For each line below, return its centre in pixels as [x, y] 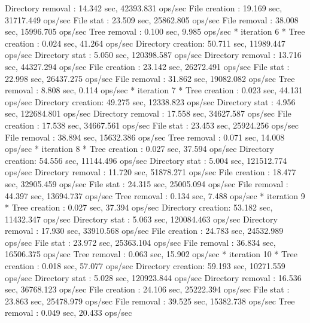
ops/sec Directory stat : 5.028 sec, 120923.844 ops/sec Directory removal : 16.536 [153, 277]
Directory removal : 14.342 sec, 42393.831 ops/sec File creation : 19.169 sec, [144, 8]
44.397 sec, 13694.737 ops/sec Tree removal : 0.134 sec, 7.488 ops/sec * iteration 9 [155, 195]
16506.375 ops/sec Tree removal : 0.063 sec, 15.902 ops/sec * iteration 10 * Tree [151, 254]
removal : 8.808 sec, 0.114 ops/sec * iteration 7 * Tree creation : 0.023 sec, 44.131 [154, 90]
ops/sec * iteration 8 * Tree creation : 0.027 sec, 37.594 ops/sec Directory [139, 149]
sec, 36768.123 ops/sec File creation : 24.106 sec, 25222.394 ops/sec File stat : [147, 289]
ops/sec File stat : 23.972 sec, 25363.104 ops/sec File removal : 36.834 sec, [140, 242]
